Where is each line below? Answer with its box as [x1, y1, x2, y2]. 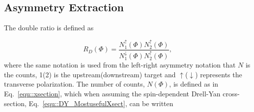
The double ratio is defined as [4, 22, 94, 33]
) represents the [195, 69, 242, 79]
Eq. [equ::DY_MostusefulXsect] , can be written [28, 98, 173, 108]
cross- [223, 88, 240, 98]
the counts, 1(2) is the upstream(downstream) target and [4, 69, 176, 79]
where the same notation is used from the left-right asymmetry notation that [4, 60, 236, 70]
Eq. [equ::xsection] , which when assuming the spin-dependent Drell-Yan [4, 88, 221, 98]
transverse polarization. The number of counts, [4, 79, 145, 89]
